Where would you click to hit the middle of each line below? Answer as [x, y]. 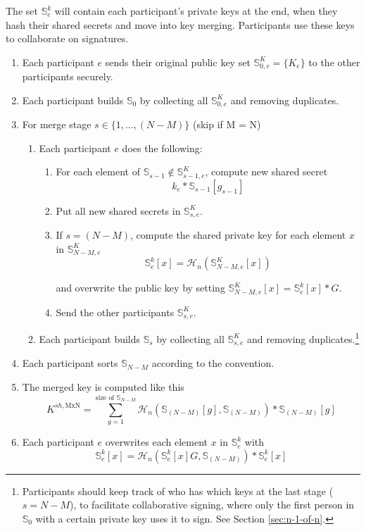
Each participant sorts [70, 363]
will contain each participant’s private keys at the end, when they [196, 11]
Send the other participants [115, 312]
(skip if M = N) [227, 124]
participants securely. [68, 76]
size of [105, 398]
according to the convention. [213, 363]
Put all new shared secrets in [118, 210]
